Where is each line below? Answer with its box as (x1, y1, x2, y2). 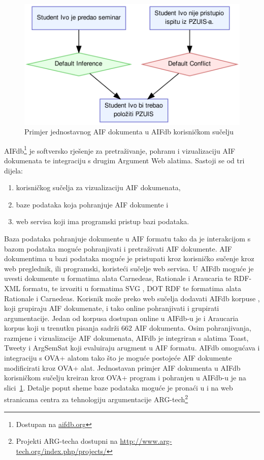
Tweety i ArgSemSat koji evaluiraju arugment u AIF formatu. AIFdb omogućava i (4, 342, 260, 353)
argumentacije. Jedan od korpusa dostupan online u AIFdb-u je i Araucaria (4, 312, 239, 323)
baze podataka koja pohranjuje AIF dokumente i (16, 199, 169, 209)
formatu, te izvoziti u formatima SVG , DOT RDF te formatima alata (22, 282, 242, 293)
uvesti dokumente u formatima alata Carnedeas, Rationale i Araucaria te (4, 273, 232, 284)
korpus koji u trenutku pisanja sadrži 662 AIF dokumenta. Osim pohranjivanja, (4, 323, 251, 333)
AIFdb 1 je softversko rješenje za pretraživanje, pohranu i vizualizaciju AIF (4, 144, 236, 156)
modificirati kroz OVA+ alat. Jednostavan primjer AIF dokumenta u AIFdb (4, 362, 241, 373)
